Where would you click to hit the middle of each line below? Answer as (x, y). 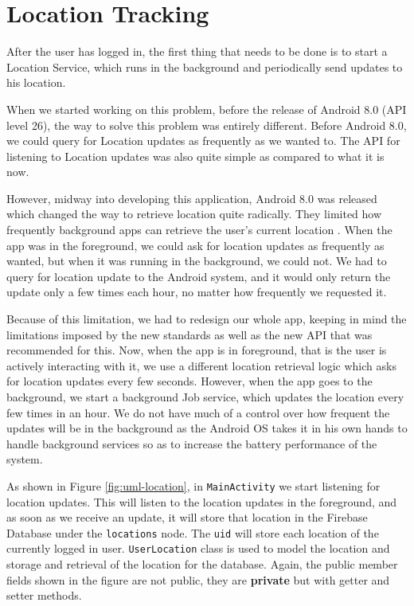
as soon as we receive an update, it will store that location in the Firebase (187, 517)
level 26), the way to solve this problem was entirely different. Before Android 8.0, (207, 125)
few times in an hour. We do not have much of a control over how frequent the (198, 412)
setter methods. (44, 595)
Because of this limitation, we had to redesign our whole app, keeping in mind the (207, 319)
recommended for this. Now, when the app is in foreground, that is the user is (197, 350)
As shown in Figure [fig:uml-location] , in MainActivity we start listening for (193, 485)
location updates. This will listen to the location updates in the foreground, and (202, 501)
